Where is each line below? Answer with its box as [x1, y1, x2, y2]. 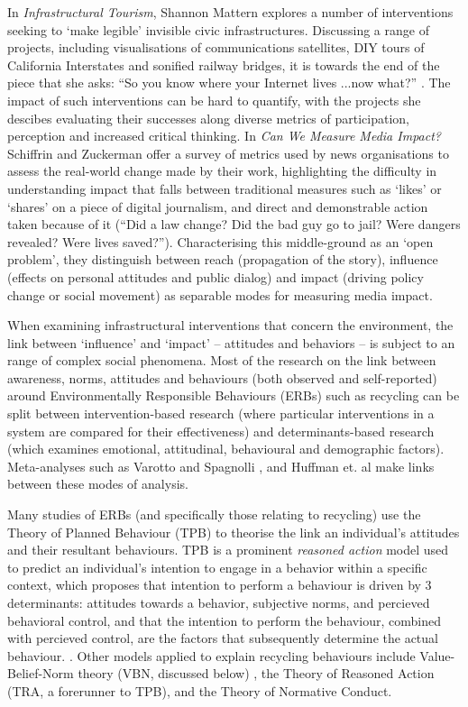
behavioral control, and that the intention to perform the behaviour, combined [7, 611, 441, 629]
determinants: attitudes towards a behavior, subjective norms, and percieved [7, 593, 430, 611]
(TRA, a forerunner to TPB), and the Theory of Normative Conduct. [7, 681, 392, 700]
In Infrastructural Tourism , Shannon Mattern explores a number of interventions [7, 3, 454, 21]
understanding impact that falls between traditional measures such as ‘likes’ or [7, 179, 442, 197]
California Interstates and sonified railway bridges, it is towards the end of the [7, 55, 440, 74]
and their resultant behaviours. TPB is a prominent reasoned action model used [7, 540, 449, 559]
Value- [419, 646, 455, 665]
